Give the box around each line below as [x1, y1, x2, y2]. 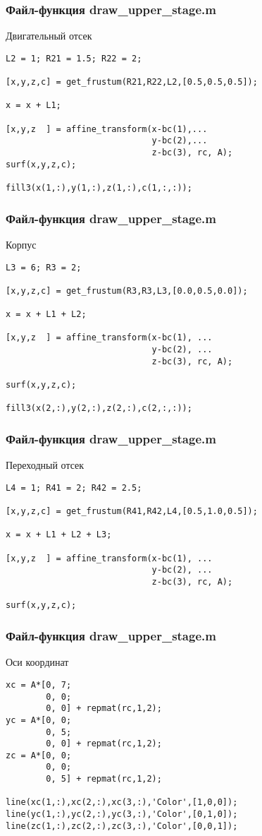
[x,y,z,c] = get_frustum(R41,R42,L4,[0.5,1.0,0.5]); [6, 506, 258, 517]
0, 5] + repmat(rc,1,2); [46, 774, 162, 784]
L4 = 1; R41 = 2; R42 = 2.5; [6, 482, 142, 493]
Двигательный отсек [6, 28, 92, 43]
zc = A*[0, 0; [6, 750, 72, 760]
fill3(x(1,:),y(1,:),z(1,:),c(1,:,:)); [6, 183, 192, 193]
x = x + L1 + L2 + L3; [6, 530, 112, 540]
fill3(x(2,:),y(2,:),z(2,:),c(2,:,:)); [6, 403, 192, 414]
